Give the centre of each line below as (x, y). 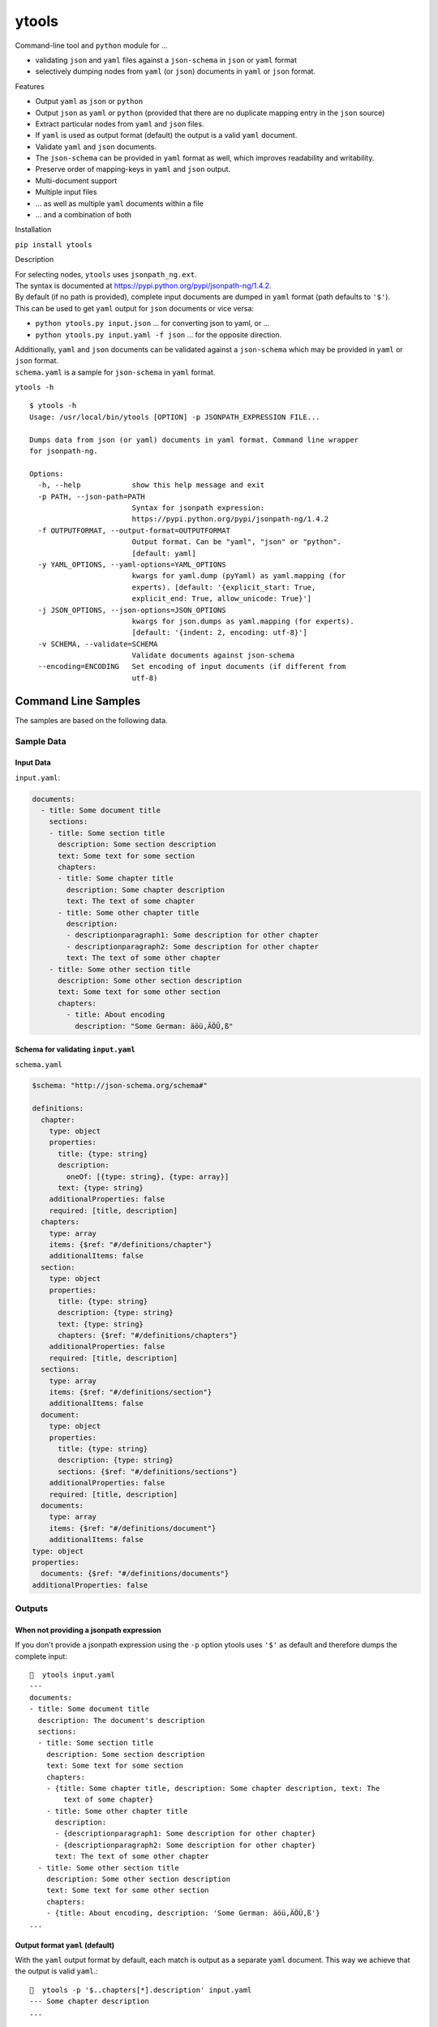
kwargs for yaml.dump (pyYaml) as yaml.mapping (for (239, 576)
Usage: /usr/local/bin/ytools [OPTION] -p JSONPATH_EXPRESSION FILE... (175, 417)
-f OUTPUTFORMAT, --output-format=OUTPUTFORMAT (134, 530)
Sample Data (41, 741)
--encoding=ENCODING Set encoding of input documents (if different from (192, 666)
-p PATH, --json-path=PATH (91, 496)
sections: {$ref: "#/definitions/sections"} (148, 1471)
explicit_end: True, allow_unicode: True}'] (222, 599)
